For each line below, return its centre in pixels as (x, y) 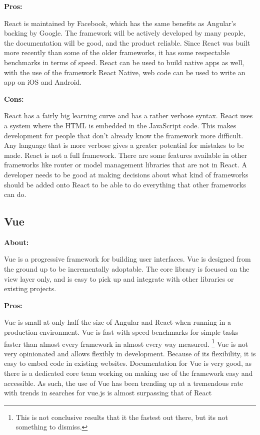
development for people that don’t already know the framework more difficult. (124, 135)
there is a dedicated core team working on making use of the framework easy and (128, 373)
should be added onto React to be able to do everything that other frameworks (125, 184)
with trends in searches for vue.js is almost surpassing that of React (108, 393)
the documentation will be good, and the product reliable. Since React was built (127, 42)
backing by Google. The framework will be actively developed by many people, (125, 33)
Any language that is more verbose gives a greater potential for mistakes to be (124, 145)
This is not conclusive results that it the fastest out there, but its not (122, 417)
